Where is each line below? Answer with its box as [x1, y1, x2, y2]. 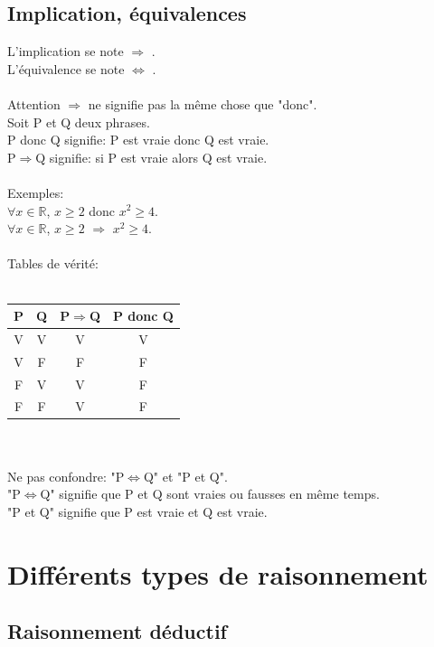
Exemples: [7, 183, 64, 202]
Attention [7, 94, 61, 113]
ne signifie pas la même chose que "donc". [88, 94, 317, 113]
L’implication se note [7, 42, 124, 61]
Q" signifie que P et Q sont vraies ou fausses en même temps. [40, 484, 380, 503]
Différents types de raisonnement [7, 555, 429, 592]
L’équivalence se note [7, 59, 125, 78]
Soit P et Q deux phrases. [7, 112, 150, 131]
